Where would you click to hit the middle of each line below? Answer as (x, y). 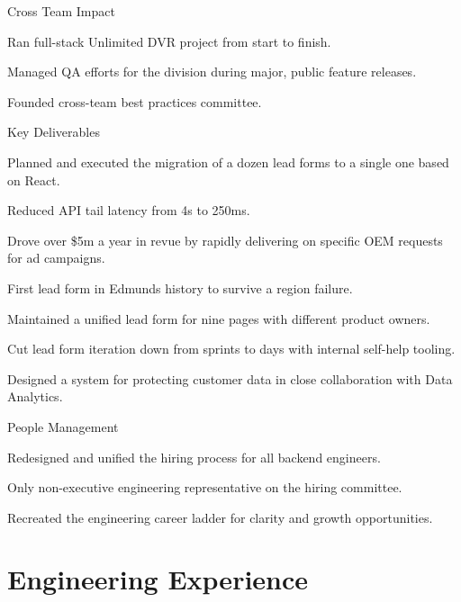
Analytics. (35, 396)
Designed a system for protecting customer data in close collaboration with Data (230, 378)
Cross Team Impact (61, 11)
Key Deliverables (54, 132)
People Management (63, 426)
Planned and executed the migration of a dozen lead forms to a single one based (228, 162)
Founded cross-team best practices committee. (135, 101)
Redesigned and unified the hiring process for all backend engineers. (194, 457)
